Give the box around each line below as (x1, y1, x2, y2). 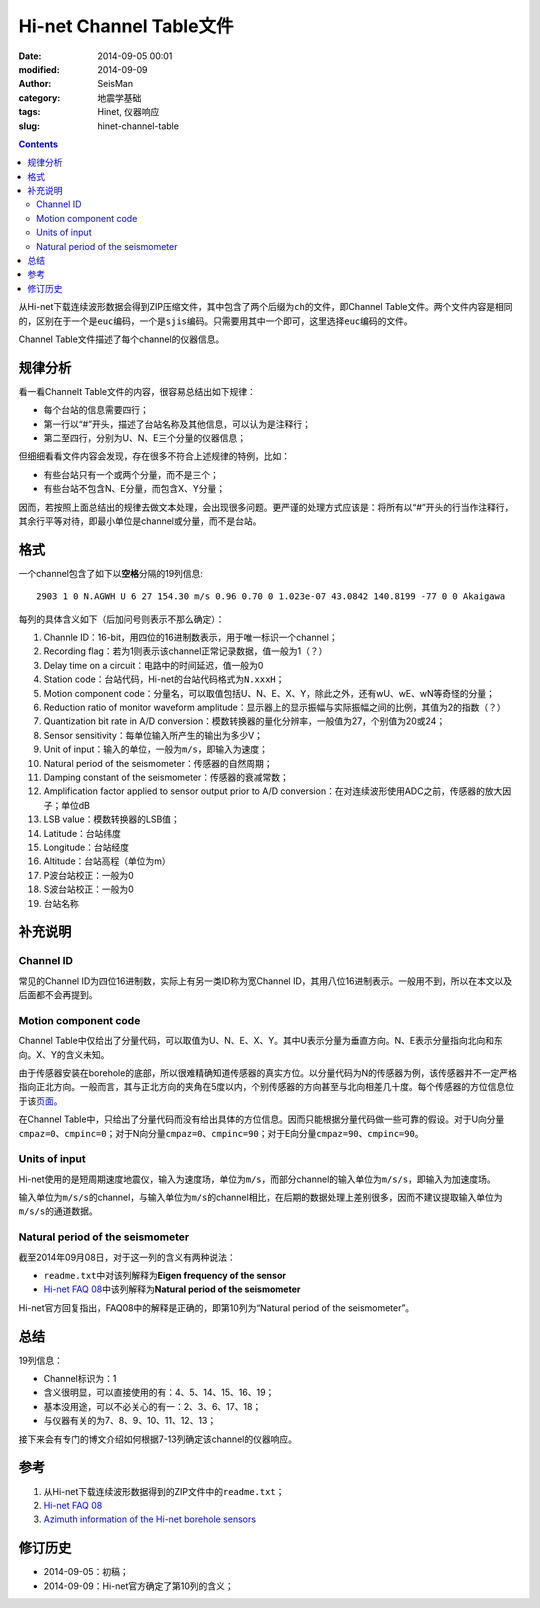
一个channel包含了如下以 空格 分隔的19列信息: (18, 567, 204, 579)
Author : (18, 78, 52, 90)
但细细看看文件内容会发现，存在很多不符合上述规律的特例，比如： (18, 450, 290, 462)
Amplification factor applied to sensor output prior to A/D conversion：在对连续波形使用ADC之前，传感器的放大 (43, 785, 503, 797)
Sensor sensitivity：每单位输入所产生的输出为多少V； (43, 729, 264, 741)
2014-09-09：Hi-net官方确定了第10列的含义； (43, 1580, 234, 1592)
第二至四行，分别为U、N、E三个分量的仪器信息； (43, 432, 247, 444)
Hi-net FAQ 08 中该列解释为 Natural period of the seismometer (43, 1283, 301, 1295)
